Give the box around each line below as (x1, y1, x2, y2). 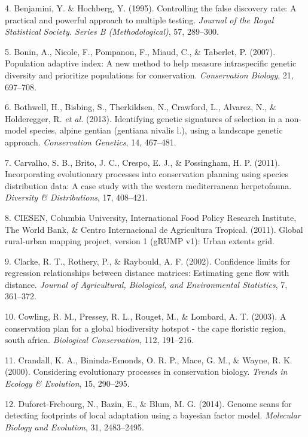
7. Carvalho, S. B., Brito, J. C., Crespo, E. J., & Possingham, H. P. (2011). (5, 156, 280, 168)
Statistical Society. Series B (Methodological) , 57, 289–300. (5, 25, 219, 38)
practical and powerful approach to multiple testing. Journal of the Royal (5, 13, 274, 26)
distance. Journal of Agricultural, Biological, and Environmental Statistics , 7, (5, 278, 288, 290)
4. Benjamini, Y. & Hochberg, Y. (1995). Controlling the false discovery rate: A (5, 2, 297, 14)
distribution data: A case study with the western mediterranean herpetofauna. (5, 179, 292, 192)
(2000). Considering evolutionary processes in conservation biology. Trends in (5, 365, 288, 378)
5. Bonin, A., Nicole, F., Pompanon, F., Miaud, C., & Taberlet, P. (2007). (5, 45, 276, 57)
